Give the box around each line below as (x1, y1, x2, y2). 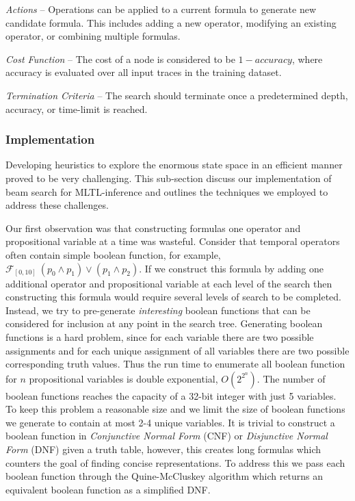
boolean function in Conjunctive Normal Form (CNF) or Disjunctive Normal (5, 428, 328, 443)
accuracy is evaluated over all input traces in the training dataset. (5, 65, 282, 79)
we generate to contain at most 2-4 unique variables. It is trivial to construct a (5, 415, 335, 429)
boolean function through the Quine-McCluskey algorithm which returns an (5, 469, 323, 483)
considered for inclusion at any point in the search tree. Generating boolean (5, 316, 323, 331)
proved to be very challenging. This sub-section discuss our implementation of (5, 170, 332, 185)
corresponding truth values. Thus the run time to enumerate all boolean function (5, 357, 345, 371)
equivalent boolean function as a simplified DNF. (5, 482, 211, 496)
